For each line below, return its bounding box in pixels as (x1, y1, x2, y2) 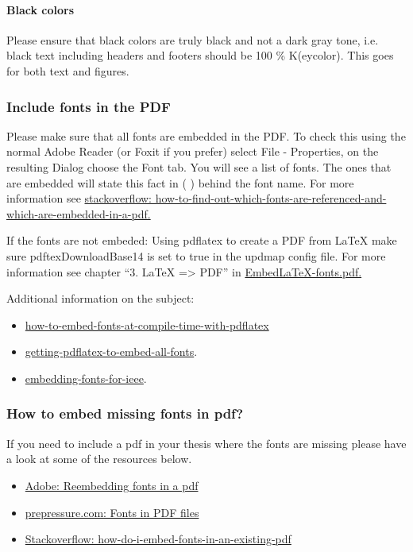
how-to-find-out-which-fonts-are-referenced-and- (155, 190, 387, 207)
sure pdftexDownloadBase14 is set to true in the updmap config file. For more (6, 247, 386, 264)
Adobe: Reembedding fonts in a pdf (25, 477, 199, 493)
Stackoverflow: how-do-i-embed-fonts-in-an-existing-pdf (25, 531, 291, 547)
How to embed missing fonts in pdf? (6, 403, 244, 423)
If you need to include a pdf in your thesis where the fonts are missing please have (6, 434, 407, 451)
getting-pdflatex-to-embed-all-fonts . (25, 343, 198, 360)
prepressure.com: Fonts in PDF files (25, 504, 199, 520)
